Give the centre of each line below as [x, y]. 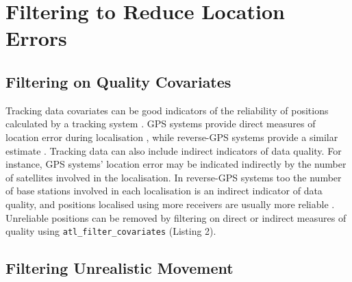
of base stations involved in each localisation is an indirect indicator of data [164, 191]
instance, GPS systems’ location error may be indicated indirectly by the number [176, 164]
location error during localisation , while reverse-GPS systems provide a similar [172, 137]
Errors [36, 38]
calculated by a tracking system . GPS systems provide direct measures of [161, 124]
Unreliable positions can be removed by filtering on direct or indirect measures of [176, 217]
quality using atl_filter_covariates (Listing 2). [111, 231]
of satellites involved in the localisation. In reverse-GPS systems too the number [174, 177]
